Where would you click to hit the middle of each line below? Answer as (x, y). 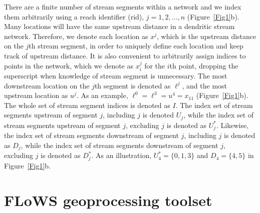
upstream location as (36, 95)
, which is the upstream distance (207, 36)
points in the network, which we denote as (69, 65)
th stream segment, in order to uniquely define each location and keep (136, 46)
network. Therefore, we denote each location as (76, 36)
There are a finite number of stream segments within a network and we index (123, 6)
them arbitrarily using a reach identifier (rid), (74, 16)
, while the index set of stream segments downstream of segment (119, 145)
